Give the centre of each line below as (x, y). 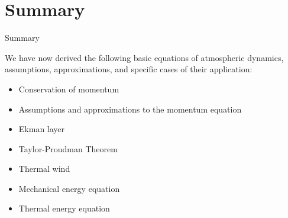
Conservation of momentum (69, 89)
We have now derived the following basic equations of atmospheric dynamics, (144, 57)
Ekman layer (42, 129)
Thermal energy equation (64, 208)
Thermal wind (44, 169)
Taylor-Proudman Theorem (68, 148)
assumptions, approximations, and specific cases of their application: (129, 69)
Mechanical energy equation (69, 188)
